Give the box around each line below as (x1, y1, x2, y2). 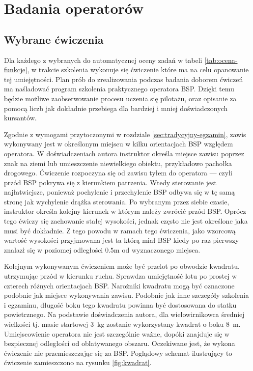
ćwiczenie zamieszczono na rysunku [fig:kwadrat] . (4, 357, 152, 368)
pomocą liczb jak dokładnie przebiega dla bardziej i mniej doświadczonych (4, 103, 228, 113)
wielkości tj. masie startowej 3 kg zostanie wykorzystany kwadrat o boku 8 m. (4, 319, 241, 329)
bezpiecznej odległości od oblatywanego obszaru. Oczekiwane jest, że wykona (4, 338, 235, 348)
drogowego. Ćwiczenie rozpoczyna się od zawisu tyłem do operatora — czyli (4, 168, 233, 178)
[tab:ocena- (204, 55, 238, 65)
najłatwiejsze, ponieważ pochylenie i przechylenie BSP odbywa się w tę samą (4, 187, 235, 197)
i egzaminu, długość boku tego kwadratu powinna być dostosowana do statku (4, 299, 237, 310)
